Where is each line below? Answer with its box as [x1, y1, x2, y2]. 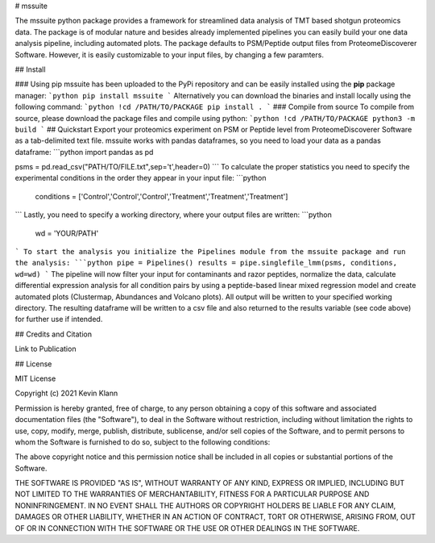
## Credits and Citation [14, 329, 93, 339]
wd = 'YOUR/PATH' [35, 228, 99, 238]
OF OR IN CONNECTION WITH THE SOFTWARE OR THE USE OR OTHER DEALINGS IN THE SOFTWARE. [14, 523, 360, 533]
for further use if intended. [14, 315, 103, 324]
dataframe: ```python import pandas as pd [14, 147, 154, 157]
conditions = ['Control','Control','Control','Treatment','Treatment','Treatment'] [35, 191, 288, 201]
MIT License [14, 374, 56, 383]
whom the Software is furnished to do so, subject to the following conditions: [14, 436, 271, 447]
